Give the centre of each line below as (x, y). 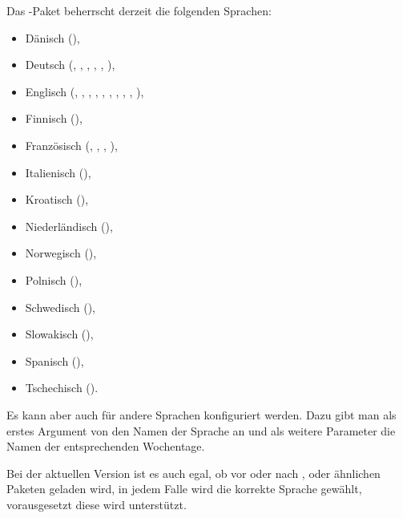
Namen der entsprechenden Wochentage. (106, 446)
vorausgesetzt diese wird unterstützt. (97, 504)
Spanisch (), (54, 360)
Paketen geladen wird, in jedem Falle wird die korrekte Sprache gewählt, (184, 489)
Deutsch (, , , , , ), (70, 65)
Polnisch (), (54, 279)
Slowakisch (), (59, 334)
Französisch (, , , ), (71, 145)
